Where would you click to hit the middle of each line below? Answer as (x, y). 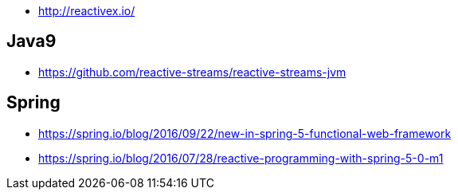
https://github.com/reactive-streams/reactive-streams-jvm (192, 72)
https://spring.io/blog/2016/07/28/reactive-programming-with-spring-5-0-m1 (241, 158)
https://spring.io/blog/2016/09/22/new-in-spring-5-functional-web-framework (245, 133)
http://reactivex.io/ (87, 11)
